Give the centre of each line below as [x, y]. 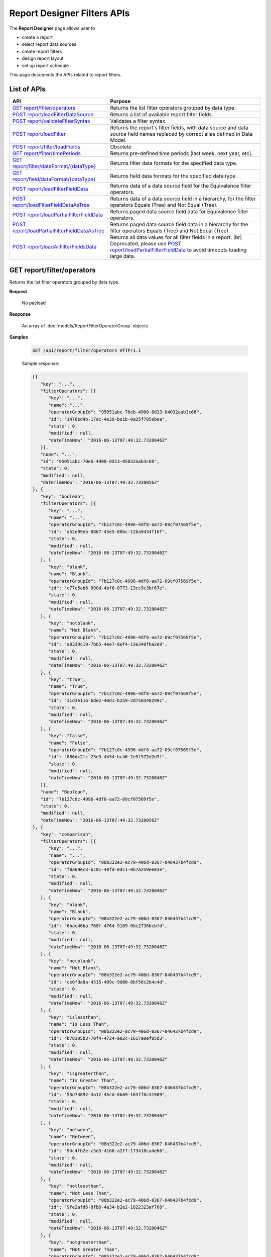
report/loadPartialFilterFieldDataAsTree [58, 230]
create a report [37, 37]
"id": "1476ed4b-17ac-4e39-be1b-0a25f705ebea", [108, 419]
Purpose [120, 101]
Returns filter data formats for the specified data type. [174, 163]
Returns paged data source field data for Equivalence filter [179, 211]
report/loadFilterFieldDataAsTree [51, 205]
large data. [123, 256]
